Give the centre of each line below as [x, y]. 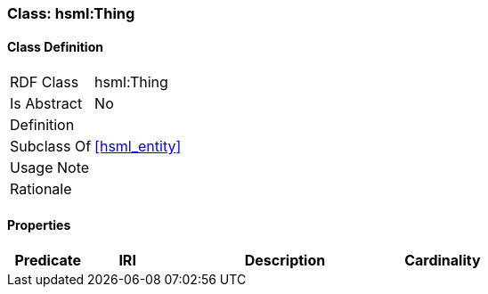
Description [285, 261]
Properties [39, 225]
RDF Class [45, 82]
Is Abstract [46, 104]
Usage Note [50, 168]
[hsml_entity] [138, 147]
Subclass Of [51, 147]
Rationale [41, 189]
